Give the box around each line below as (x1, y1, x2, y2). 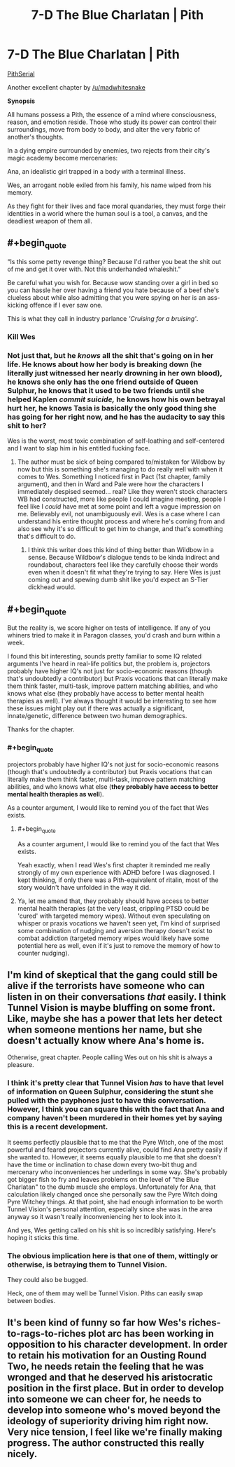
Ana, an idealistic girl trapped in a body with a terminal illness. (7, 167, 186, 175)
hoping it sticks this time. (7, 1233, 79, 1241)
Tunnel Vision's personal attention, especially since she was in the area (7, 1205, 213, 1213)
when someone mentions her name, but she (7, 1024, 203, 1035)
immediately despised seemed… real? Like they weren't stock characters (17, 488, 228, 496)
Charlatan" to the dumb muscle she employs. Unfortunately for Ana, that (7, 1183, 216, 1191)
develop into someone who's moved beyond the (7, 1405, 221, 1417)
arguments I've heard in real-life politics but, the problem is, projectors (7, 659, 211, 668)
